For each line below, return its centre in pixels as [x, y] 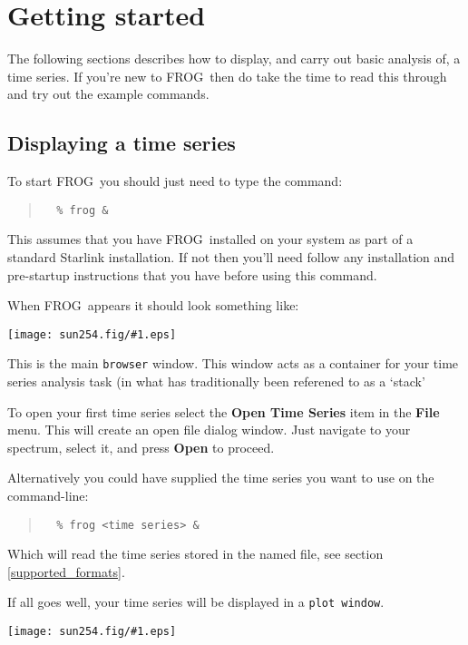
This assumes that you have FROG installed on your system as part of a [210, 239]
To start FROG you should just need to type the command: [175, 181]
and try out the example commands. [108, 94]
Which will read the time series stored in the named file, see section [195, 554]
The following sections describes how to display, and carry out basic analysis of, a [234, 59]
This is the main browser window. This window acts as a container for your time [233, 363]
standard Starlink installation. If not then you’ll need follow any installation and [231, 256]
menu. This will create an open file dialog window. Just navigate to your [209, 430]
